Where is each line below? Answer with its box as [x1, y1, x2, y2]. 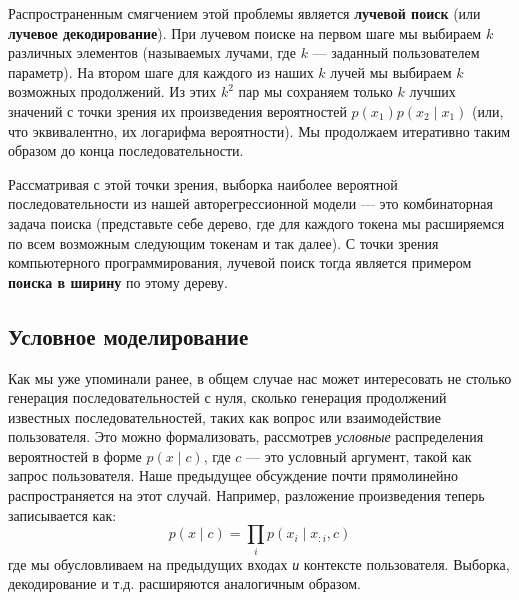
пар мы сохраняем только [238, 81, 393, 102]
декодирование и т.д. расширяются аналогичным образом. [8, 573, 361, 594]
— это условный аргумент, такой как [246, 445, 472, 466]
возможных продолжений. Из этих [8, 81, 217, 102]
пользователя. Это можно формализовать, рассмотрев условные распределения [8, 426, 484, 447]
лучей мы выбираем [330, 61, 452, 82]
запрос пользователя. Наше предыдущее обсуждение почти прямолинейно [8, 465, 459, 486]
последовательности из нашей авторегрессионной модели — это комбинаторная [8, 193, 493, 214]
